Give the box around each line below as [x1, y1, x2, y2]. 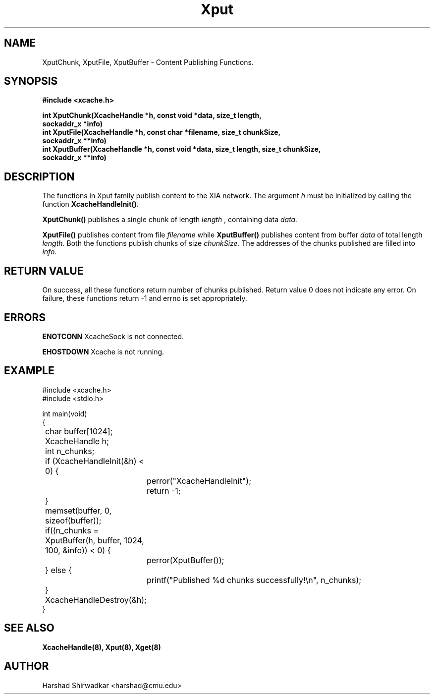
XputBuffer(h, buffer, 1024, [45, 535, 144, 545]
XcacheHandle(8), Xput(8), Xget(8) [42, 642, 161, 651]
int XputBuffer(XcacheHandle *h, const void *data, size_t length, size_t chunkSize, [42, 145, 321, 154]
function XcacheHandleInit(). [42, 200, 139, 209]
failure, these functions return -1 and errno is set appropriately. [42, 294, 247, 303]
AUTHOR [4, 660, 49, 673]
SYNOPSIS [4, 75, 58, 88]
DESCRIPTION [4, 170, 75, 183]
